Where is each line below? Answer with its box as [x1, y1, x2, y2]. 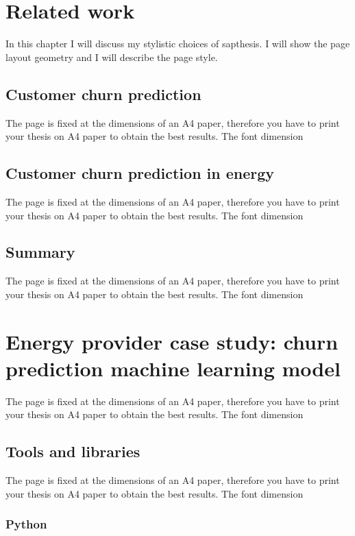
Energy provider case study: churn [5, 327, 339, 355]
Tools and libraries [5, 441, 140, 462]
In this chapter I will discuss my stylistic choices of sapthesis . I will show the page [5, 36, 350, 51]
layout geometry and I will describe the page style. [5, 49, 218, 64]
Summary [5, 241, 75, 263]
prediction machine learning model [5, 354, 341, 382]
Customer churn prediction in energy [5, 162, 275, 184]
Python [5, 515, 47, 533]
